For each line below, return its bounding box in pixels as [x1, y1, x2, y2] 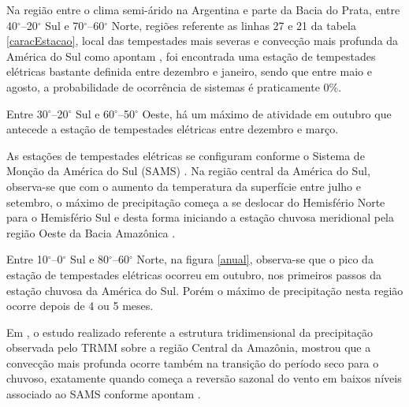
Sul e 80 [70, 251, 110, 267]
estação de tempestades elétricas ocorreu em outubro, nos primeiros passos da [6, 266, 382, 282]
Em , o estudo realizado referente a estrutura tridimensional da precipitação [6, 323, 374, 340]
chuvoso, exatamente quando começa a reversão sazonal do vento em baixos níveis [6, 370, 402, 386]
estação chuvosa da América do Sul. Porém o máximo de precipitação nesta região [6, 282, 403, 298]
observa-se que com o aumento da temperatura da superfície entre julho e [6, 177, 361, 194]
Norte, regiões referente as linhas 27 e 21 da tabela [111, 17, 356, 33]
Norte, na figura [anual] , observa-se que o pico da [136, 251, 374, 267]
